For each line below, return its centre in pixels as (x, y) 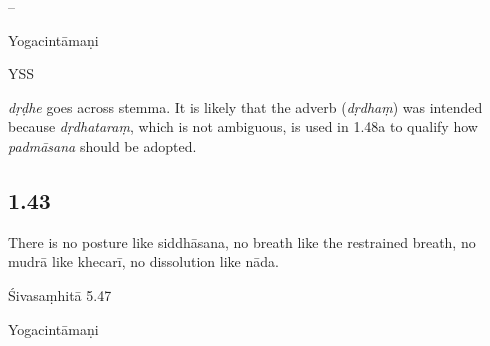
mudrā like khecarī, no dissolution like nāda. (143, 261)
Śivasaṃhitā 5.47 (60, 294)
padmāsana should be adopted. (102, 145)
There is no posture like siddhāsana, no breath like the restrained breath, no (242, 241)
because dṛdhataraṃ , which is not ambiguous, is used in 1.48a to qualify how (243, 126)
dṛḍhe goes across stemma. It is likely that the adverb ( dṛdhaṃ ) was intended (245, 106)
